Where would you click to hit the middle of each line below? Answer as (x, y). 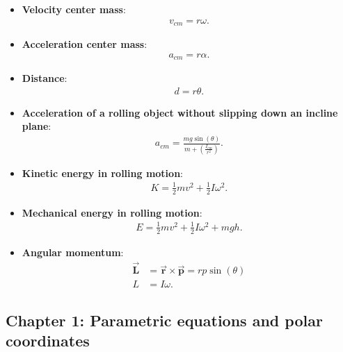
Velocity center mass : (74, 9)
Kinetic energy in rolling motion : (102, 173)
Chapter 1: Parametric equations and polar (164, 320)
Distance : (45, 78)
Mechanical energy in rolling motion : (112, 212)
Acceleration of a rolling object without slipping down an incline (180, 112)
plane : (37, 126)
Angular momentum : (73, 252)
